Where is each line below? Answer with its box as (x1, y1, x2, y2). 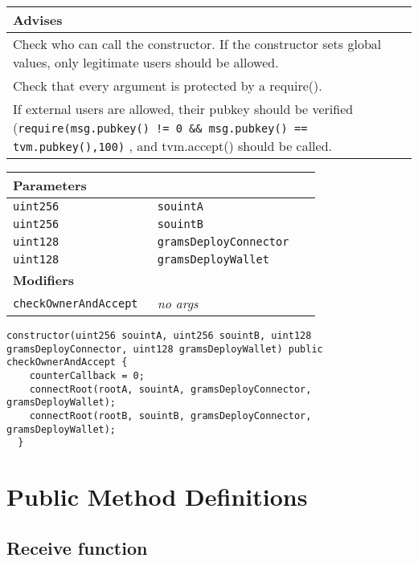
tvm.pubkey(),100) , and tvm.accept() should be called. (13, 136, 333, 155)
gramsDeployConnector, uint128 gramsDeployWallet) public (6, 343, 323, 355)
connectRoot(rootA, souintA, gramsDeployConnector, (29, 383, 312, 395)
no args (157, 294, 199, 312)
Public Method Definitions (6, 480, 308, 513)
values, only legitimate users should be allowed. (13, 53, 279, 71)
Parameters (13, 176, 87, 194)
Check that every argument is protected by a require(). (13, 76, 322, 95)
